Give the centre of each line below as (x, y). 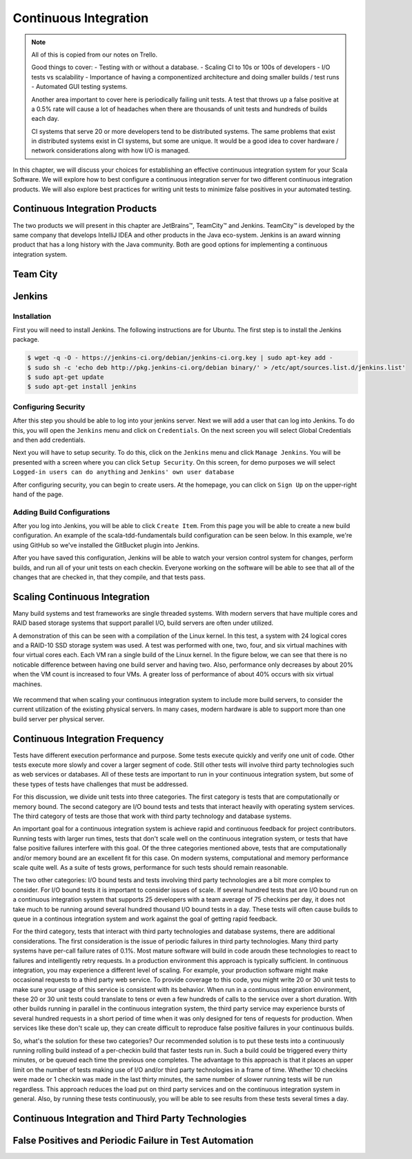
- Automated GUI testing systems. (79, 87)
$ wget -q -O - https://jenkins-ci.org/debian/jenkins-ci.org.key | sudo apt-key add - (180, 358)
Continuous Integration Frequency (88, 739)
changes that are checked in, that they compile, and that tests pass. (109, 577)
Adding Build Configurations (61, 512)
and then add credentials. (49, 440)
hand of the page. (38, 494)
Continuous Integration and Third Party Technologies (130, 1118)
